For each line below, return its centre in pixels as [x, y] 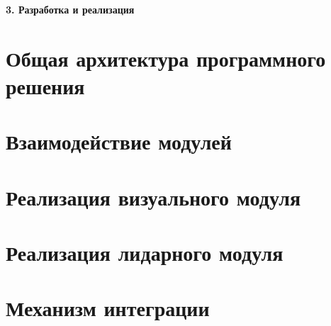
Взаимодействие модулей [119, 141]
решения [45, 85]
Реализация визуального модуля [153, 197]
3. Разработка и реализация [70, 9]
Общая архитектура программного [166, 58]
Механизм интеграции [108, 308]
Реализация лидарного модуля [145, 253]
